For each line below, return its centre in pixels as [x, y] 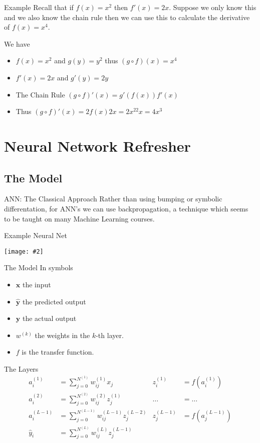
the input [37, 284]
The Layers [21, 368]
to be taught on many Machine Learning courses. [79, 218]
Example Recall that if [39, 7]
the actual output [49, 318]
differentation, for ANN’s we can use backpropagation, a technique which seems [126, 208]
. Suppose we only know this [213, 7]
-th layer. [110, 335]
